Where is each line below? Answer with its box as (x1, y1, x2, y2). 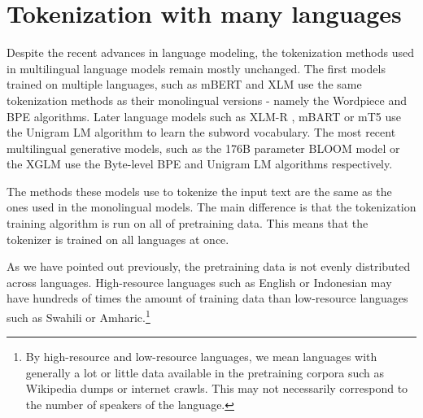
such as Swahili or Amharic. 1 (7, 307, 150, 325)
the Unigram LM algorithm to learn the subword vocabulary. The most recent (7, 124, 396, 141)
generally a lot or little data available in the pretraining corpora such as (25, 364, 385, 381)
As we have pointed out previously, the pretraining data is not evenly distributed (7, 258, 411, 275)
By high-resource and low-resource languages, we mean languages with (25, 348, 377, 365)
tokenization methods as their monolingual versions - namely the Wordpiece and (7, 91, 407, 108)
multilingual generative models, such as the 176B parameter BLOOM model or (7, 139, 400, 156)
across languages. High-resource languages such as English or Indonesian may (7, 273, 392, 290)
